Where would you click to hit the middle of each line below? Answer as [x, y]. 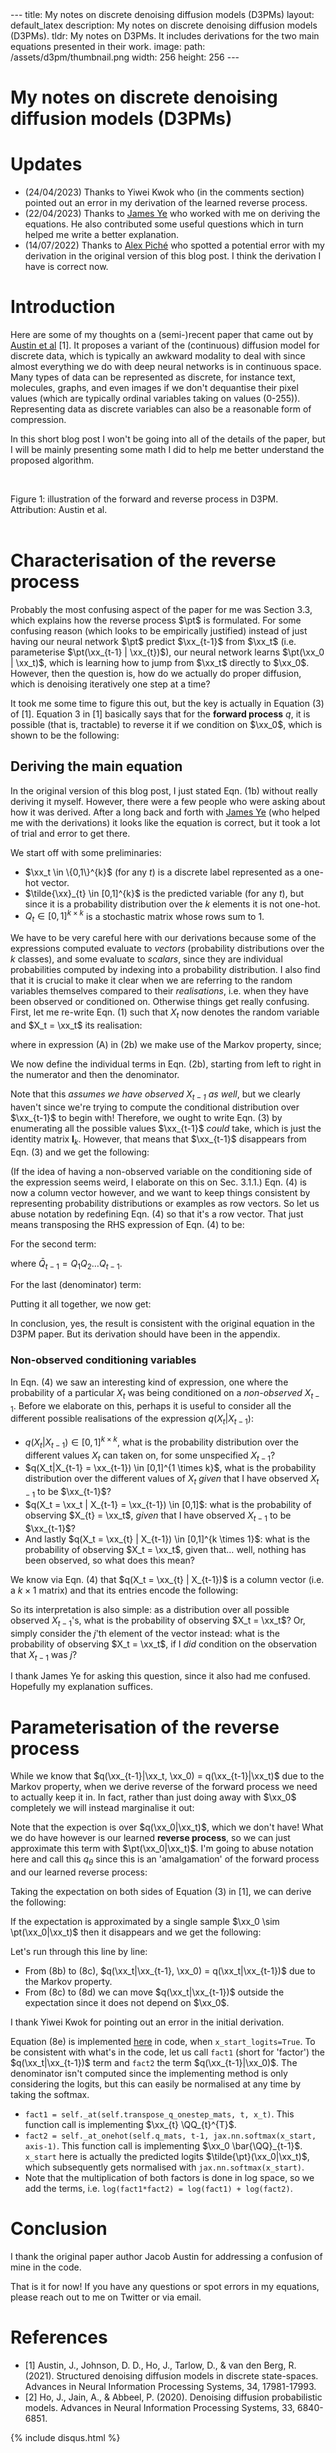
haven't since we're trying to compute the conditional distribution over [155, 1107]
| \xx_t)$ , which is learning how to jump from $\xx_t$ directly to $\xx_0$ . [160, 662]
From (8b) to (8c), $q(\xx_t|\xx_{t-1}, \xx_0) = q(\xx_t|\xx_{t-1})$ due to [170, 1971]
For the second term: [53, 1244]
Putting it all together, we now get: [81, 1304]
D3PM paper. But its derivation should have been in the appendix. [145, 1334]
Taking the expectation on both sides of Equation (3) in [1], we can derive [161, 1892]
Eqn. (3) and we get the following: [80, 1152]
